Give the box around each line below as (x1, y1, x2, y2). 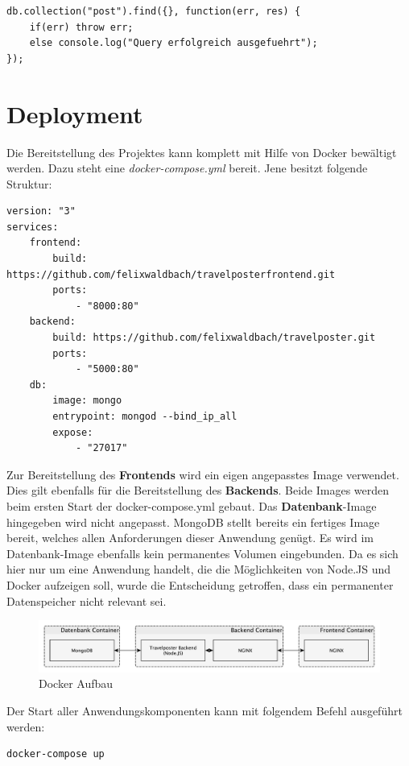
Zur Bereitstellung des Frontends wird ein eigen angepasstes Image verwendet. (6, 466, 399, 482)
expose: (52, 426, 93, 438)
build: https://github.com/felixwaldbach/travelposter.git (52, 332, 376, 344)
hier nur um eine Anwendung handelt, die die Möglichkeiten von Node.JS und (6, 561, 391, 578)
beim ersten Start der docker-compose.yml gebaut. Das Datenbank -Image (6, 497, 377, 514)
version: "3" (6, 205, 76, 217)
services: (6, 221, 59, 233)
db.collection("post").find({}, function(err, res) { (6, 6, 301, 17)
